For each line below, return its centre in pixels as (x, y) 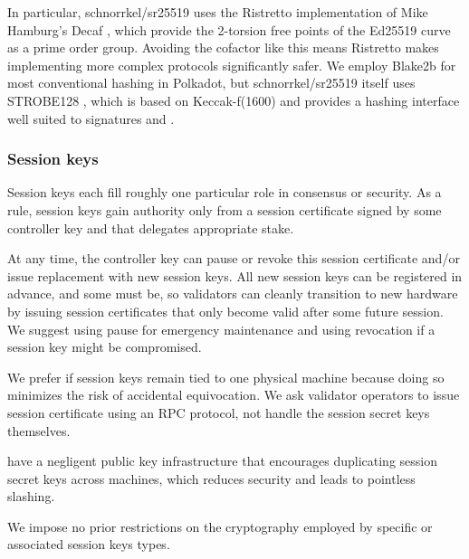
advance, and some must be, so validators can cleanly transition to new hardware (233, 294)
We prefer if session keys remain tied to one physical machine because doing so (226, 377)
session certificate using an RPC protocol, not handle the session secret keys (219, 412)
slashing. (31, 496)
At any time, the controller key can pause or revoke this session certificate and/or (234, 258)
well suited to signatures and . (91, 118)
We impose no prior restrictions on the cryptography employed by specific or (220, 526)
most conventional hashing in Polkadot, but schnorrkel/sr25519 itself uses (211, 83)
